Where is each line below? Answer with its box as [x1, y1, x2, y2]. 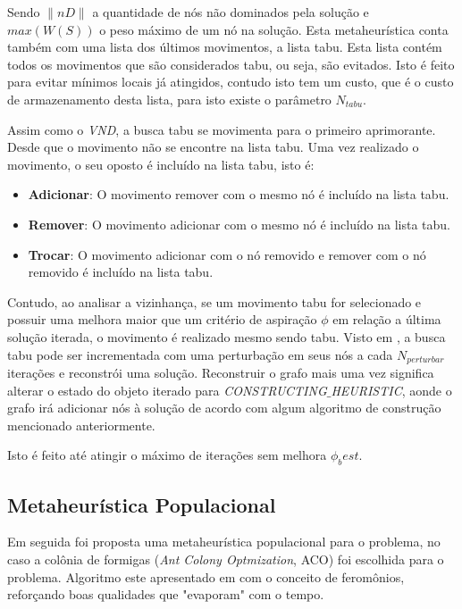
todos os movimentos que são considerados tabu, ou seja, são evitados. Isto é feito [7, 54, 455, 73]
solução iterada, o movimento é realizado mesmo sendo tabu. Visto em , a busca [7, 327, 446, 346]
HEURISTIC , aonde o [331, 380, 452, 399]
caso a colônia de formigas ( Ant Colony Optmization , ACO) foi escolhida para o [7, 549, 444, 568]
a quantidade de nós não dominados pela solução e [92, 3, 369, 21]
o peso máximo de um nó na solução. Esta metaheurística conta [99, 20, 449, 38]
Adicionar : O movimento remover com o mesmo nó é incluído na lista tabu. [28, 185, 449, 204]
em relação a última [332, 310, 441, 329]
